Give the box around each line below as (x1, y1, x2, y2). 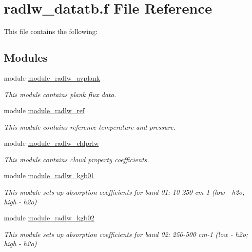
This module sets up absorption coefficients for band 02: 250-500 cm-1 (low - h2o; (4, 229, 248, 239)
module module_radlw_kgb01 (4, 170, 95, 181)
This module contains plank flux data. (4, 89, 116, 99)
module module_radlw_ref (4, 105, 85, 116)
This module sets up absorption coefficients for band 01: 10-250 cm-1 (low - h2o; (4, 187, 245, 197)
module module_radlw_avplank (4, 72, 100, 83)
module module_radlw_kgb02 (4, 213, 95, 223)
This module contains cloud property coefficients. (4, 154, 149, 164)
